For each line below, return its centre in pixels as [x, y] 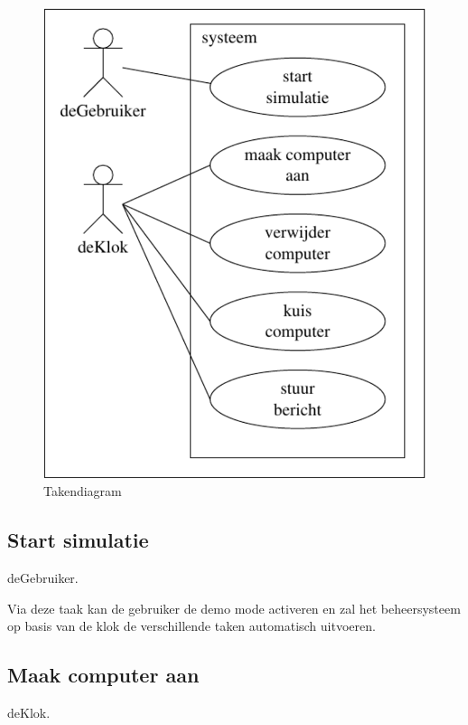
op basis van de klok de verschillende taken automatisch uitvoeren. [192, 626]
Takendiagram [83, 491]
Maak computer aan [103, 675]
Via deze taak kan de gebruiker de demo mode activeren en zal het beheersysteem [234, 608]
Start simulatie [78, 540]
